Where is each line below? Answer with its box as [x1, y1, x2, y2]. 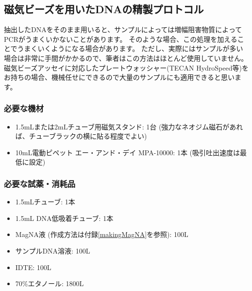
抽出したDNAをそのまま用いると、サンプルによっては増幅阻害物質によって [4, 24, 242, 35]
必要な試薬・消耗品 [4, 177, 76, 189]
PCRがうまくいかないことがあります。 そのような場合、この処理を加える [4, 34, 237, 44]
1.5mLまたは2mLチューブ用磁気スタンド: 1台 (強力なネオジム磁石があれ [15, 121, 243, 131]
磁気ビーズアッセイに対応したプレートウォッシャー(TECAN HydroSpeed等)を [4, 62, 249, 73]
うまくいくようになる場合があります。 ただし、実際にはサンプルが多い [17, 43, 243, 54]
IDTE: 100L [15, 262, 51, 272]
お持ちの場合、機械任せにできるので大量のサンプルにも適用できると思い [4, 72, 235, 82]
